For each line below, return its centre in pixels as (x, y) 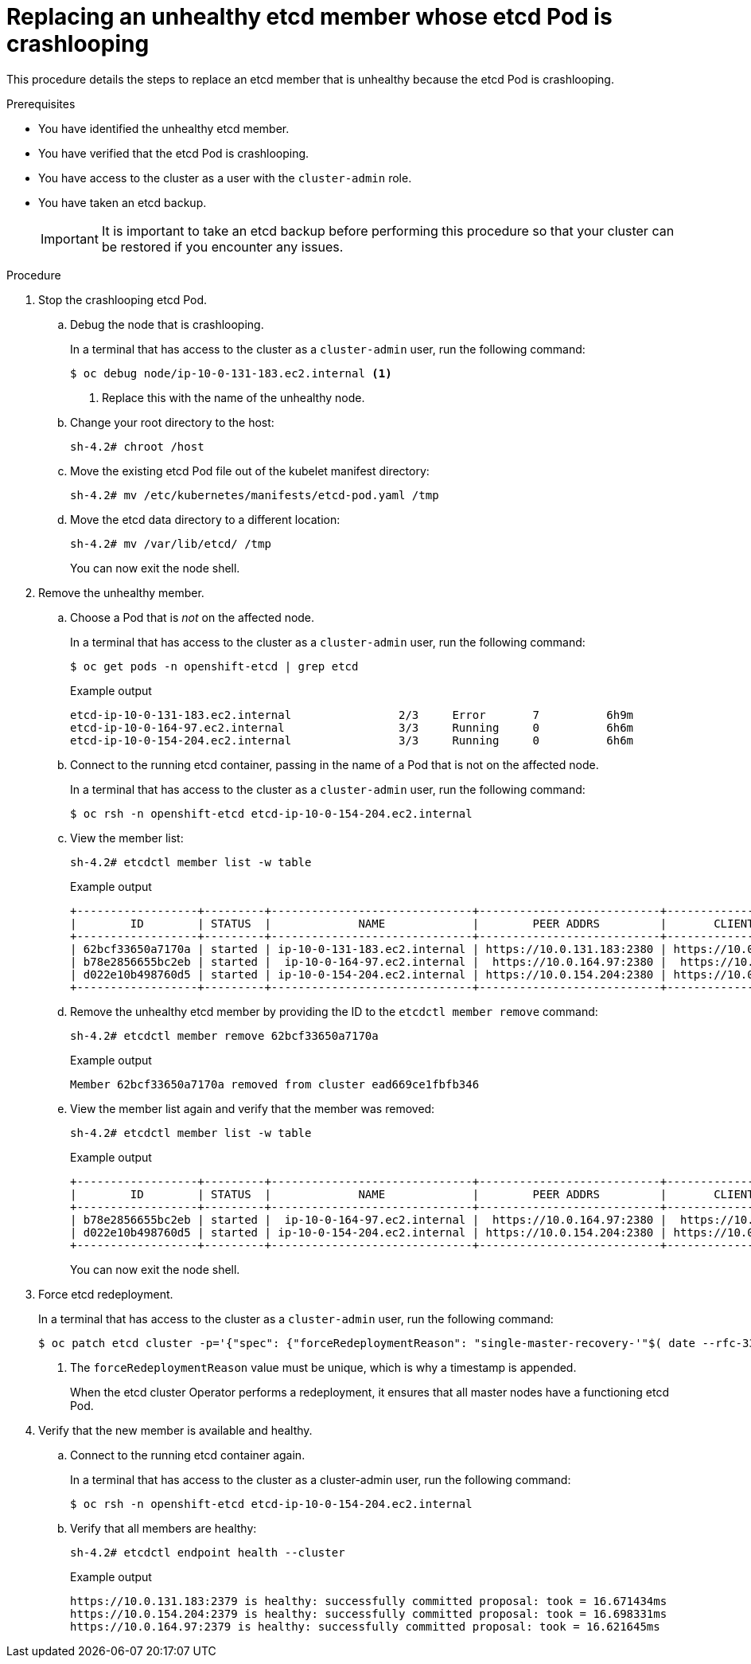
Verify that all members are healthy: (163, 1528)
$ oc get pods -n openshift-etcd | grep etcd (214, 666)
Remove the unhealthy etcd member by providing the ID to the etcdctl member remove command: (334, 1011)
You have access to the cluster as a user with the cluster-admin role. (225, 178)
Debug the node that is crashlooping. (167, 324)
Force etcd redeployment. (106, 1294)
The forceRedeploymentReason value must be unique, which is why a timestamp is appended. (323, 1367)
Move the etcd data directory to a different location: (205, 519)
